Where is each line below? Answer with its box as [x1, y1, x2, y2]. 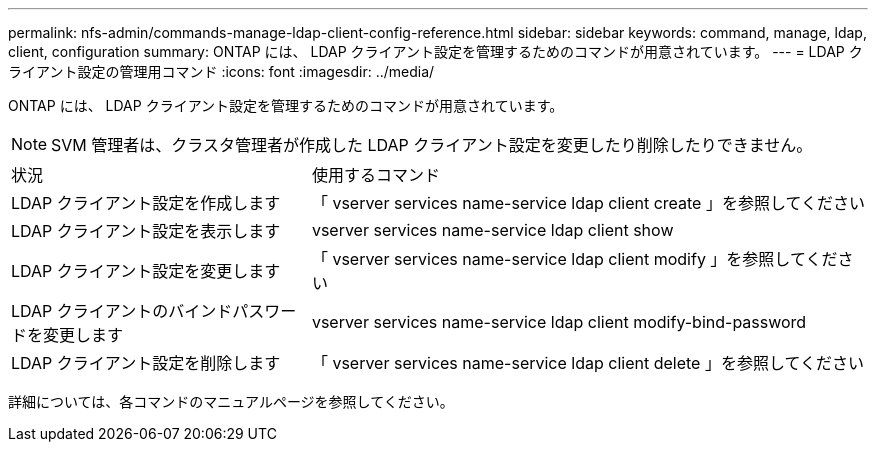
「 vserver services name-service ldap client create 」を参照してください [311, 193, 865, 213]
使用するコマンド [311, 165, 440, 185]
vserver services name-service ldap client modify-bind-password [311, 312, 807, 332]
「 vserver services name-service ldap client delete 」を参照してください [311, 353, 864, 373]
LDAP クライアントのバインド [11, 301, 233, 321]
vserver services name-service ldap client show [311, 220, 674, 240]
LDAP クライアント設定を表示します [11, 221, 281, 241]
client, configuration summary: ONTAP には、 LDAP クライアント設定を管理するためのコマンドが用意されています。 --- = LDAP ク [8, 43, 863, 60]
